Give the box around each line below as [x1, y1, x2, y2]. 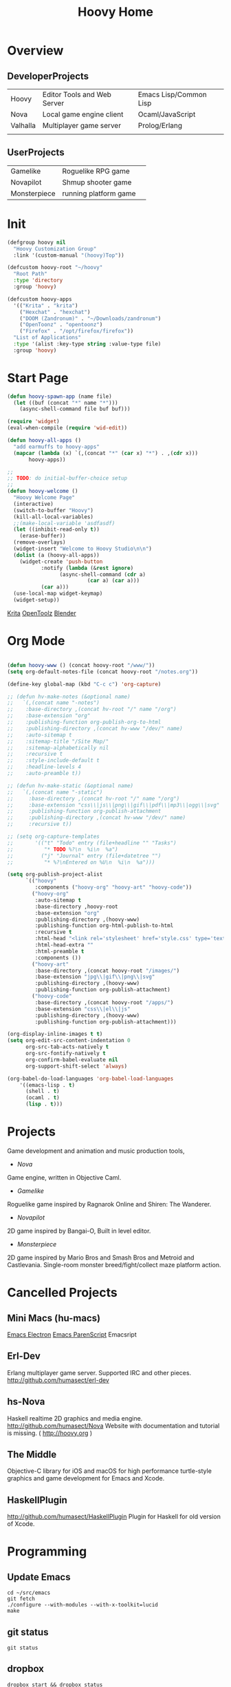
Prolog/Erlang [137, 121, 183, 130]
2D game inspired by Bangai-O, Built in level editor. [7, 1227, 151, 1235]
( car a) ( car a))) [87, 577, 140, 584]
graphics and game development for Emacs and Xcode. [7, 1474, 165, 1483]
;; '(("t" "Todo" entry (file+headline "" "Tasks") [7, 839, 177, 847]
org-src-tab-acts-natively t [25, 1043, 109, 1050]
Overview [7, 43, 64, 59]
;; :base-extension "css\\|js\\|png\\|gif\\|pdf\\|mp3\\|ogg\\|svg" [7, 801, 220, 809]
